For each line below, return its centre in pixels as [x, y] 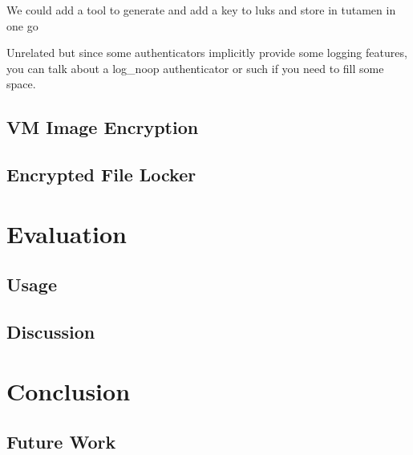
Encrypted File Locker [101, 175]
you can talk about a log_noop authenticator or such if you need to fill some [195, 68]
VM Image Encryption [103, 127]
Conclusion [69, 390]
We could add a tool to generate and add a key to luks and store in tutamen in [201, 10]
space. [21, 84]
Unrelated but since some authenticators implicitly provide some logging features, [207, 53]
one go [22, 25]
